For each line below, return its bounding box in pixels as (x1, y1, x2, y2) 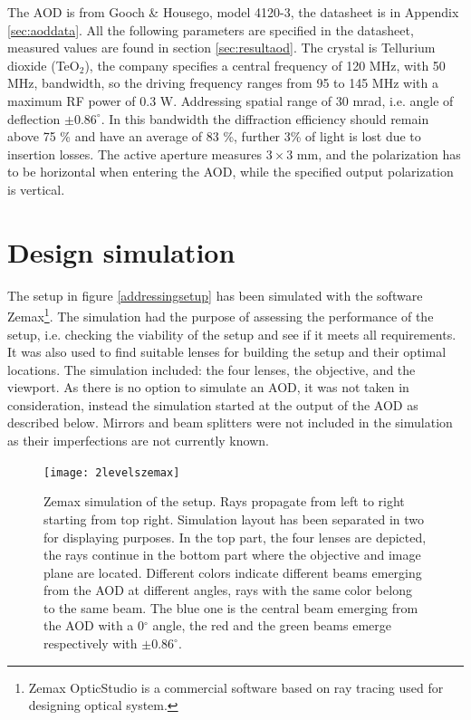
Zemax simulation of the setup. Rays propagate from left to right (43, 492, 405, 511)
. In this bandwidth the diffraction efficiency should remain (101, 109, 429, 128)
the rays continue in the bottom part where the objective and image (43, 545, 421, 564)
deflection (7, 109, 61, 128)
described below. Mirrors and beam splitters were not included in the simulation (7, 413, 453, 432)
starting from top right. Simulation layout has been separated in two (43, 509, 425, 528)
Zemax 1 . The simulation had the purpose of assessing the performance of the (7, 304, 434, 325)
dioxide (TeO (7, 55, 80, 74)
